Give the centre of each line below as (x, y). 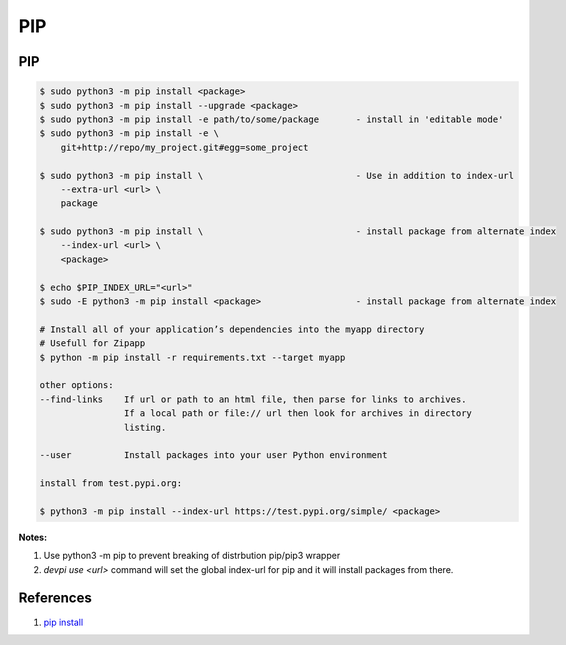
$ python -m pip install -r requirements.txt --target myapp (192, 357)
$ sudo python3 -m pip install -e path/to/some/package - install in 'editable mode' (271, 119)
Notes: (33, 537)
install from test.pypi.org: (111, 483)
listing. (145, 427)
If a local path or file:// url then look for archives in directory (297, 413)
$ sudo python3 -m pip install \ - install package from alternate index (298, 231)
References (55, 598)
